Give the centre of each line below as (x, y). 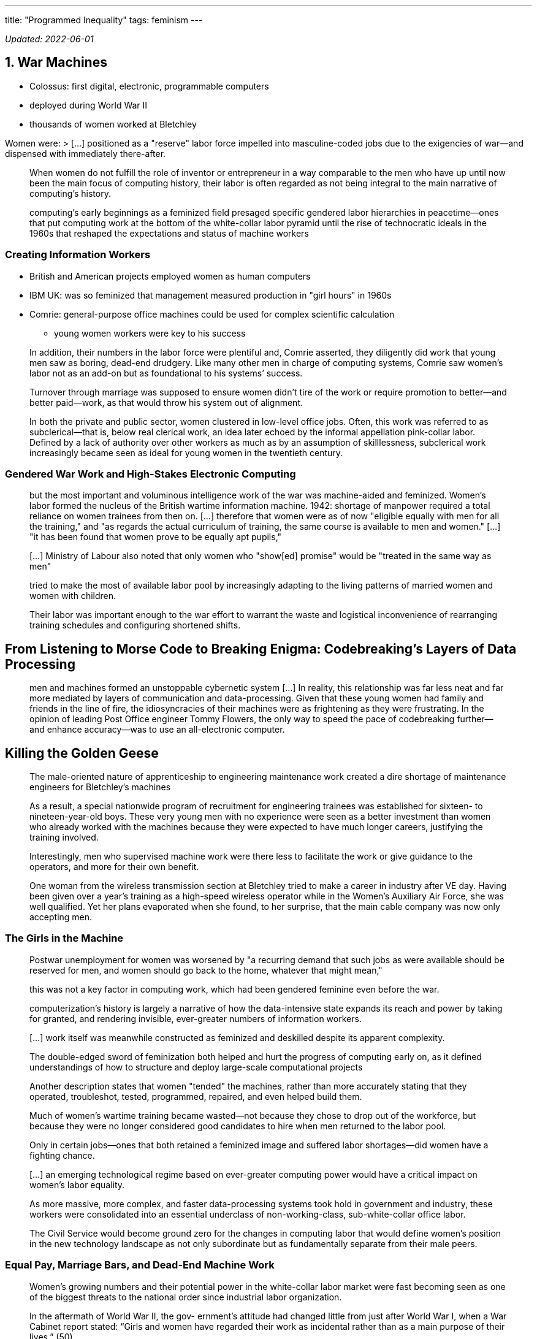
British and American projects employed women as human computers (170, 276)
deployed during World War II (89, 105)
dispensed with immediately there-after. (86, 153)
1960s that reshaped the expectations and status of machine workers (169, 233)
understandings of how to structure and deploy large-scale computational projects (196, 1067)
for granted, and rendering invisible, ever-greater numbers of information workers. (196, 1018)
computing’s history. (70, 193)
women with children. (73, 596)
